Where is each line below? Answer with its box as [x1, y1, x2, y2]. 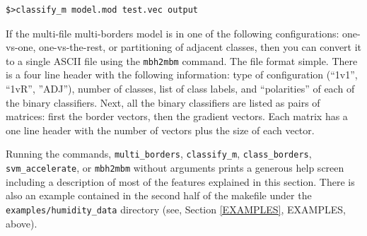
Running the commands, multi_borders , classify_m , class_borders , [6, 146, 312, 161]
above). [6, 216, 37, 230]
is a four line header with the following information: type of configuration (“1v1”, [6, 67, 358, 82]
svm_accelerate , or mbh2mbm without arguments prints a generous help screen [6, 160, 344, 175]
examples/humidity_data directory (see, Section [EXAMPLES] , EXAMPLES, [6, 201, 346, 216]
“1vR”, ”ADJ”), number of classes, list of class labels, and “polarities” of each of [6, 81, 355, 96]
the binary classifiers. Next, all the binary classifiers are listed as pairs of [6, 95, 320, 110]
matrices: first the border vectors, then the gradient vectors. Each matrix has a [6, 109, 348, 124]
